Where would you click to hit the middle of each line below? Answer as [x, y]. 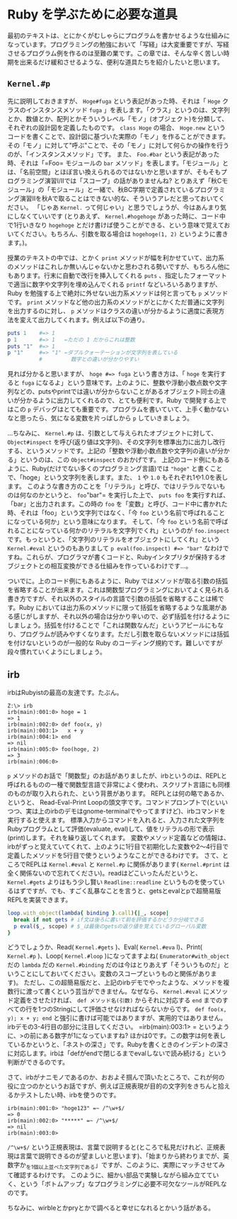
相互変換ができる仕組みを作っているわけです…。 [121, 566]
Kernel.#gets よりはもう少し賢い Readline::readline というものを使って [113, 882]
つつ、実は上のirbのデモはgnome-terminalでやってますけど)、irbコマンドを [117, 811]
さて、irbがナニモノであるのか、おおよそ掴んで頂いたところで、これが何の [116, 1077]
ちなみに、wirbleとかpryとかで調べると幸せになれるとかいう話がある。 [111, 1208]
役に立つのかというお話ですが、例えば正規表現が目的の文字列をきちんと [112, 1086]
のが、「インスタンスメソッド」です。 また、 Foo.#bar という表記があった [114, 154]
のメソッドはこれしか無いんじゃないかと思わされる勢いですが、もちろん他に [119, 266]
